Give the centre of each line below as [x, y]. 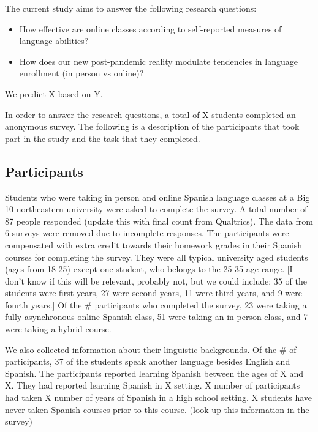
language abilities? [54, 41]
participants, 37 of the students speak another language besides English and [148, 361]
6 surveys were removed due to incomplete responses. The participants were [147, 233]
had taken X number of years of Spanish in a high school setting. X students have [159, 397]
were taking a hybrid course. [58, 329]
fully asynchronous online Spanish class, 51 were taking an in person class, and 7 [157, 317]
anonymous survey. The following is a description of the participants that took [152, 126]
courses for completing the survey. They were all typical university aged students [157, 257]
